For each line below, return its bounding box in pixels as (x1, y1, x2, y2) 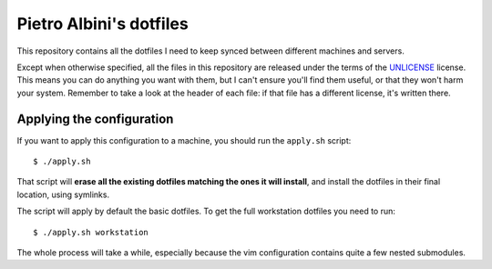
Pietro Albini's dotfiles (16, 14, 189, 34)
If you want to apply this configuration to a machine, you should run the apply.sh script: (16, 134, 352, 145)
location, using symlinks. (16, 189, 109, 200)
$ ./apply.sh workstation (33, 227, 149, 237)
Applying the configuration (16, 111, 174, 126)
